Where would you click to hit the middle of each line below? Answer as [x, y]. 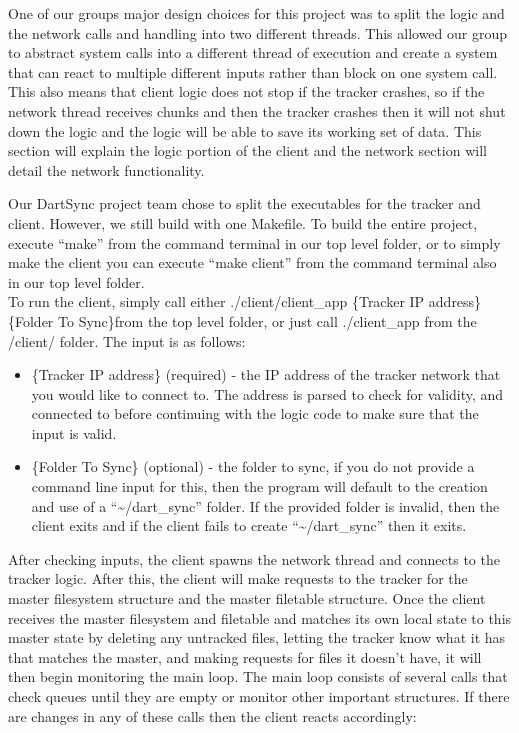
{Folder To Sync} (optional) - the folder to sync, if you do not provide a [253, 466]
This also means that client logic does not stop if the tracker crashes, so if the [246, 91]
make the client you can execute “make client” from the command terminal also [252, 262]
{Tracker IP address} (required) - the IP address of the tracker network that [266, 374]
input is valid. [74, 432]
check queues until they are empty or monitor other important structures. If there [259, 696]
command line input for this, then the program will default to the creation [259, 486]
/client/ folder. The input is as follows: [127, 340]
